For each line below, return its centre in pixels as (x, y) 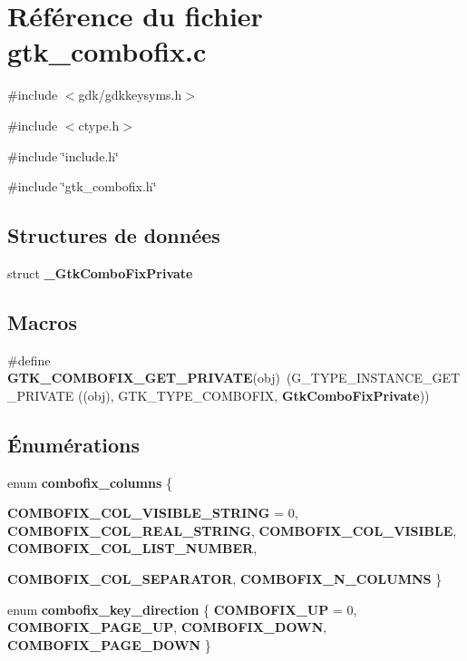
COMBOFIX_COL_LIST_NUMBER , (132, 548)
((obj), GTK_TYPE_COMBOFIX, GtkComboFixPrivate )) (253, 395)
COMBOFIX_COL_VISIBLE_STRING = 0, (153, 513)
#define (29, 360)
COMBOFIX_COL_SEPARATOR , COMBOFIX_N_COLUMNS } (225, 579)
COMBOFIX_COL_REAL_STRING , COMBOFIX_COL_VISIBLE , (232, 530)
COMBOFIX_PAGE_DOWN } (109, 644)
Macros (42, 321)
